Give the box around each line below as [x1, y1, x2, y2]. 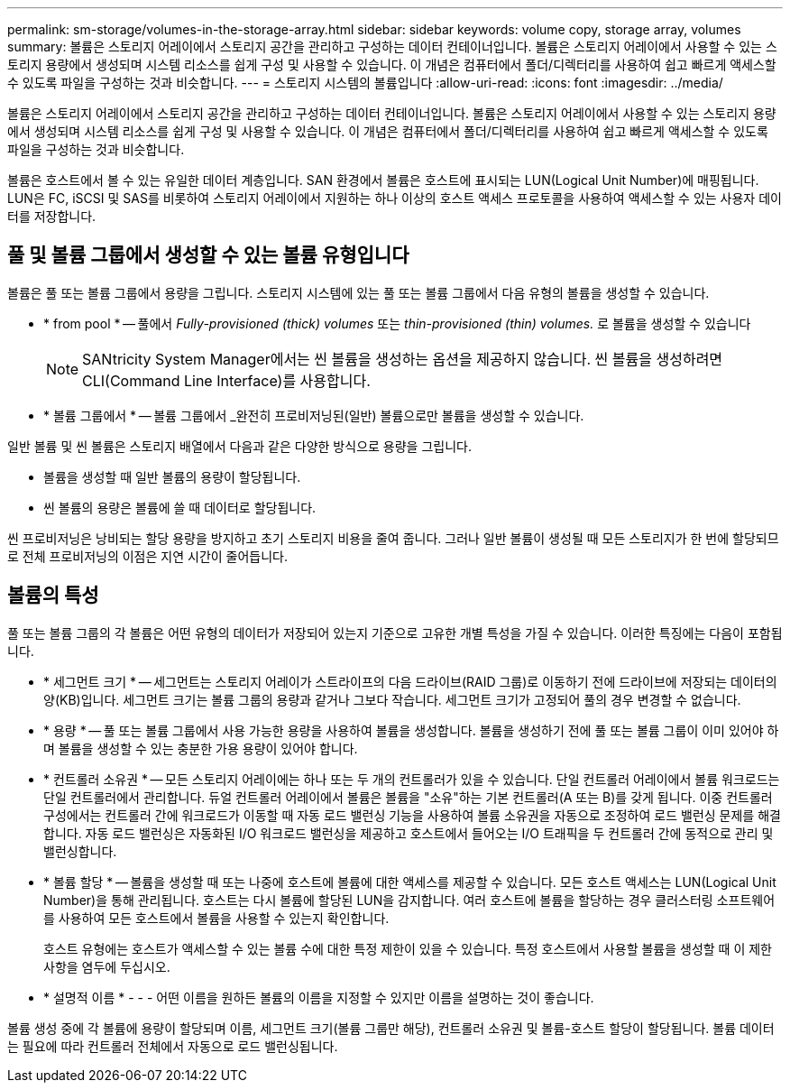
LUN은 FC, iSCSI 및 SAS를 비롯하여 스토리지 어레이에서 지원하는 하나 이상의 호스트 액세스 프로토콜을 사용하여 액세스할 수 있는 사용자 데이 [7, 190, 782, 206]
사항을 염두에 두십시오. [43, 958, 170, 975]
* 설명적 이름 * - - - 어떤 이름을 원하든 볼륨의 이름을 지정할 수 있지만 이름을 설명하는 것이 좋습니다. [43, 989, 594, 1005]
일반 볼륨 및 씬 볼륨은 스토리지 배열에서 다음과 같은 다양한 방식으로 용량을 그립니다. [7, 438, 472, 454]
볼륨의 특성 [7, 584, 99, 607]
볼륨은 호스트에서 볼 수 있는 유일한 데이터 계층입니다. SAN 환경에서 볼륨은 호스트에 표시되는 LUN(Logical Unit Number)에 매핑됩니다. [7, 172, 759, 188]
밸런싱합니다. [43, 843, 117, 859]
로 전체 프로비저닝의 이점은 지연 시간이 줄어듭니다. [7, 548, 289, 564]
